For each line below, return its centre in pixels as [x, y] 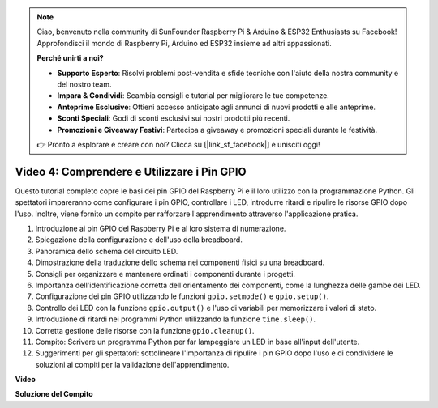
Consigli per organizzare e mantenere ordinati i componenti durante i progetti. [165, 274]
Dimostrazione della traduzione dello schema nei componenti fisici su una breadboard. [180, 262]
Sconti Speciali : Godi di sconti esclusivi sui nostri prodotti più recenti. [174, 118]
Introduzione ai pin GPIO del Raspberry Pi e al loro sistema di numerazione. [161, 228]
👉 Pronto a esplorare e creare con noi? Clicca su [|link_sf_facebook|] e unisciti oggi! [178, 144]
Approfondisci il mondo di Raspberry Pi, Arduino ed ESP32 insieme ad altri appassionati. [184, 43]
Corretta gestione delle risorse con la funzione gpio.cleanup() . [145, 330]
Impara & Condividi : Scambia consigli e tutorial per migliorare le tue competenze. [193, 96]
